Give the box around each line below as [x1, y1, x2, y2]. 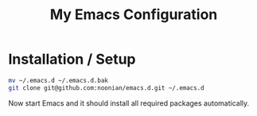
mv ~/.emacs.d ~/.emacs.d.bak [8, 76, 109, 84]
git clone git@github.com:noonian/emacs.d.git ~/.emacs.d [8, 83, 204, 92]
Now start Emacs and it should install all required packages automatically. [8, 98, 250, 108]
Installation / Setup [8, 50, 136, 68]
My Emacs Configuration [49, 6, 218, 24]
